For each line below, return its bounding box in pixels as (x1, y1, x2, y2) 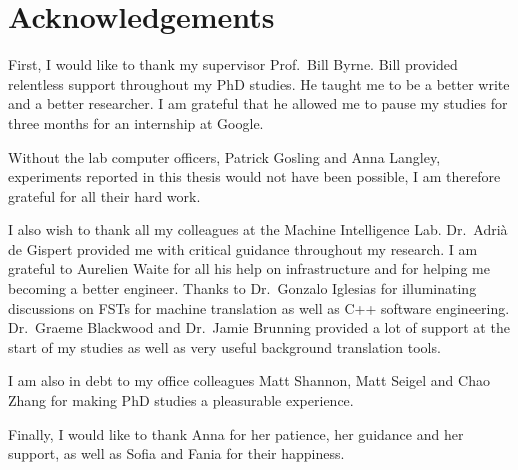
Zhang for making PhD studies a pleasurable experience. (8, 390, 354, 411)
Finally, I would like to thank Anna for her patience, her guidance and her (8, 423, 464, 444)
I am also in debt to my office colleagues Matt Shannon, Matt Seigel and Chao (8, 370, 490, 391)
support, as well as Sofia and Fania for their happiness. (8, 443, 345, 464)
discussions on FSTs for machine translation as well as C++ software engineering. (8, 297, 510, 318)
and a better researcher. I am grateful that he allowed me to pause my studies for (8, 93, 508, 114)
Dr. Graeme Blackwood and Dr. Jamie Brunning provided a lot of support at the (8, 317, 510, 338)
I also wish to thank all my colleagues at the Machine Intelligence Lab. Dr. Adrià (8, 219, 508, 240)
